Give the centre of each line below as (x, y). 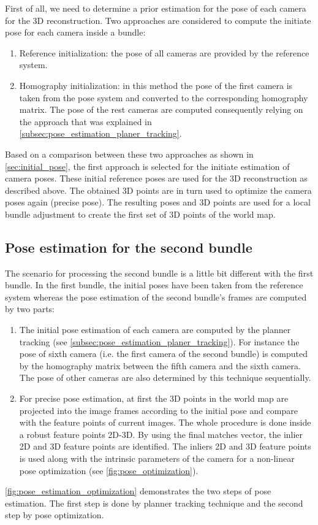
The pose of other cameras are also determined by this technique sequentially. (165, 377)
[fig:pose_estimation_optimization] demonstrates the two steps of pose (138, 491)
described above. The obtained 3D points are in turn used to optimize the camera (158, 190)
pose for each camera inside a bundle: (75, 32)
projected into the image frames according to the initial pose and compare (158, 410)
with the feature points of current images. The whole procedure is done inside (165, 422)
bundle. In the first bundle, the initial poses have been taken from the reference (154, 285)
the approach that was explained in (85, 121)
